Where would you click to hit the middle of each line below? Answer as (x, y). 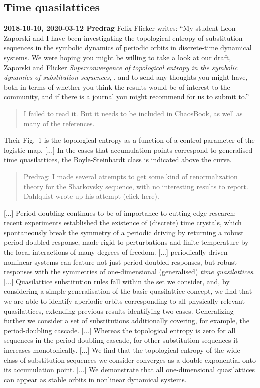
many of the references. (59, 123)
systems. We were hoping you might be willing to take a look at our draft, (118, 57)
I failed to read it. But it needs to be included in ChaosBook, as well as (133, 113)
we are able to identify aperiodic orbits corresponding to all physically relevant (124, 301)
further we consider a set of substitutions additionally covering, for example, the (127, 321)
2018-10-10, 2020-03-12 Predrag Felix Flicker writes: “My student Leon (120, 28)
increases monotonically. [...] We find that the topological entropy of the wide (122, 350)
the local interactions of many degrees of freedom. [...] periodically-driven (116, 252)
